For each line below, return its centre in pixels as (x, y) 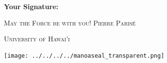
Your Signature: (31, 6)
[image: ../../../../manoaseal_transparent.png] (84, 56)
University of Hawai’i (37, 39)
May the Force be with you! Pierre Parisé (70, 22)
